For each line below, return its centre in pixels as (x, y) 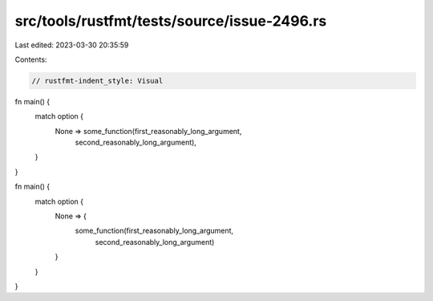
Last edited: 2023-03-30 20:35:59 (72, 45)
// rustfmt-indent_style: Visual (97, 81)
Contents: (31, 59)
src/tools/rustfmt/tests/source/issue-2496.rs (171, 21)
